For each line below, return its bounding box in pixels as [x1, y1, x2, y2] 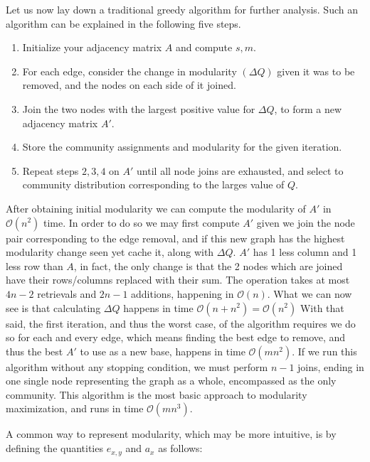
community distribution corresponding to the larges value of [22, 177, 285, 192]
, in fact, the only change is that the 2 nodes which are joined [73, 258, 343, 273]
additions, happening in [131, 286, 234, 301]
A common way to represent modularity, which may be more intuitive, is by [6, 426, 337, 441]
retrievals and [37, 286, 97, 301]
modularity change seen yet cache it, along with [6, 245, 214, 259]
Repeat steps [22, 163, 79, 178]
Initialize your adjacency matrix [22, 40, 162, 55]
